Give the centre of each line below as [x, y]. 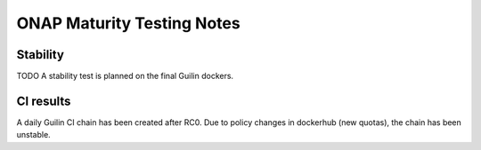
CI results [44, 101]
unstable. [33, 135]
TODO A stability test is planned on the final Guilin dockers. [125, 76]
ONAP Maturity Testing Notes [128, 23]
